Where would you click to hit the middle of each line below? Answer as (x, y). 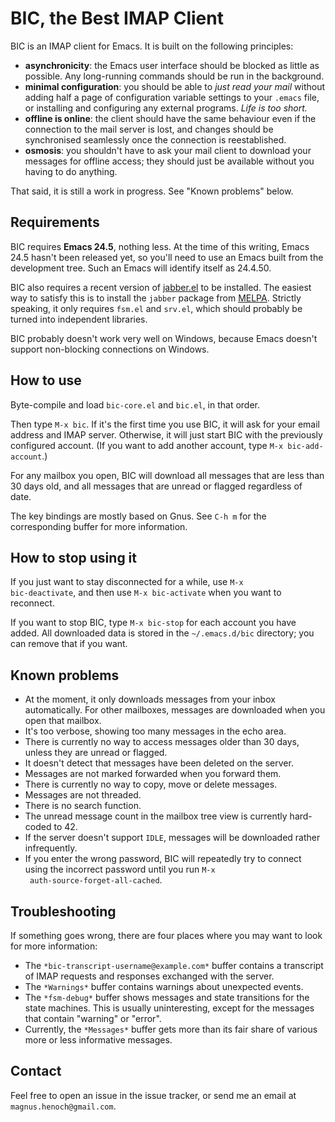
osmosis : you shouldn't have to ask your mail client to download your (168, 150)
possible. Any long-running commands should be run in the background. (174, 76)
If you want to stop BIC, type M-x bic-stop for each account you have (153, 623)
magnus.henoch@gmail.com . (63, 1106)
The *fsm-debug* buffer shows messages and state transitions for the (167, 997)
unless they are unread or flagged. (96, 753)
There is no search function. (83, 806)
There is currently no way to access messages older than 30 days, (162, 742)
